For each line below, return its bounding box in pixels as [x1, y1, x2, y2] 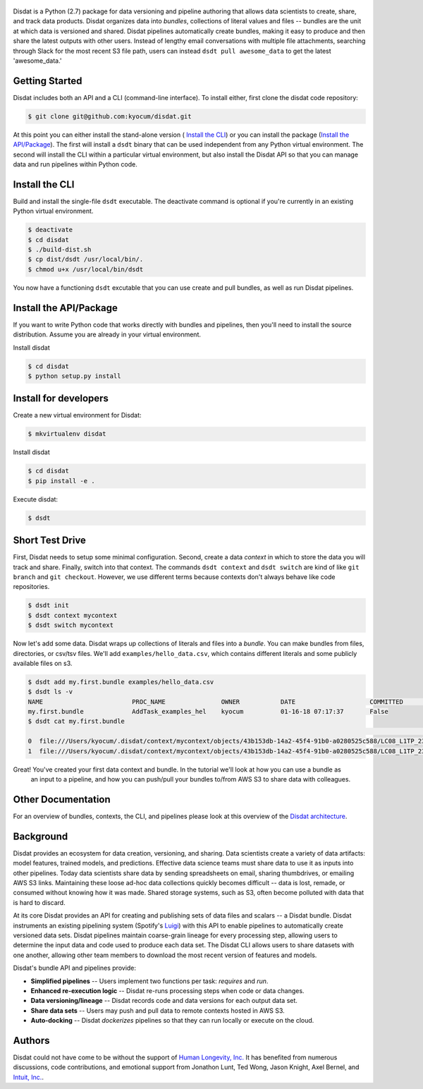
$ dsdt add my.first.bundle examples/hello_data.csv [27, 678, 214, 686]
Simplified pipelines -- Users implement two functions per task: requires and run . [30, 977, 269, 985]
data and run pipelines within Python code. [13, 160, 137, 169]
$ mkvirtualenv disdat [27, 430, 106, 438]
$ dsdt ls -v [27, 688, 73, 696]
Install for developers [13, 392, 109, 405]
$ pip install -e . [27, 477, 95, 485]
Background [13, 830, 68, 842]
